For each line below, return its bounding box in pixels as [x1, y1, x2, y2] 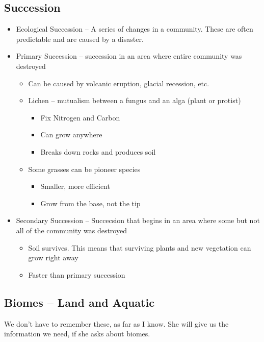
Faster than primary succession [28, 269, 125, 280]
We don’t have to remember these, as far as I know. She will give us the [4, 318, 229, 329]
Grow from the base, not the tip [40, 198, 141, 208]
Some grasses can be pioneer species [28, 163, 141, 174]
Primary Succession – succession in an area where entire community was [16, 51, 242, 61]
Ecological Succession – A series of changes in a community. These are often [16, 23, 253, 34]
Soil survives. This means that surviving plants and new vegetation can [28, 242, 251, 253]
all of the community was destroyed [16, 225, 127, 235]
